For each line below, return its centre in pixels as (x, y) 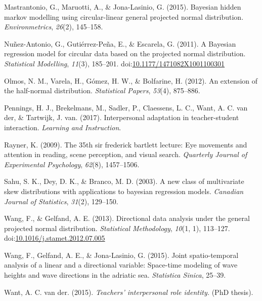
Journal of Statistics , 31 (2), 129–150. (61, 201)
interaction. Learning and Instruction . (63, 127)
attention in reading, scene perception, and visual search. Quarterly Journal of (126, 154)
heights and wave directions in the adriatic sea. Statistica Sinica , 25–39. (115, 275)
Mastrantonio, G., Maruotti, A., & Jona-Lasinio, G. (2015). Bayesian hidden (123, 7)
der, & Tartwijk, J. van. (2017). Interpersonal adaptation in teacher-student (122, 117)
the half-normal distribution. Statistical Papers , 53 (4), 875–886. (102, 90)
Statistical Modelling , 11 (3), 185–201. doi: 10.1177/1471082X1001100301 (115, 63)
